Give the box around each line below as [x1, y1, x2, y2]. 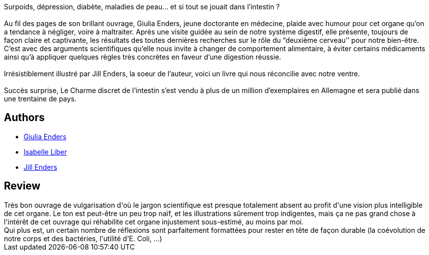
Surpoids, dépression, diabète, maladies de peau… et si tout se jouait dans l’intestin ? [4, 2, 280, 11]
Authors [4, 111, 45, 124]
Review [4, 180, 41, 192]
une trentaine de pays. [4, 95, 77, 103]
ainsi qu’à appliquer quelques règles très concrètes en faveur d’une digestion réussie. [4, 53, 281, 61]
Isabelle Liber [24, 147, 67, 156]
